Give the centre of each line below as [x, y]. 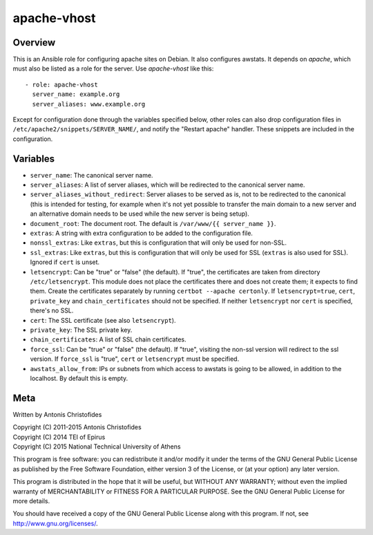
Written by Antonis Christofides [57, 414]
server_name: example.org [76, 94]
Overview [34, 43]
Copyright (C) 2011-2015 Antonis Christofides [77, 427]
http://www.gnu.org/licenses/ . [55, 523]
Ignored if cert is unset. [65, 262]
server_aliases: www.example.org [89, 104]
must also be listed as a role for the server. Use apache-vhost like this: [113, 68]
